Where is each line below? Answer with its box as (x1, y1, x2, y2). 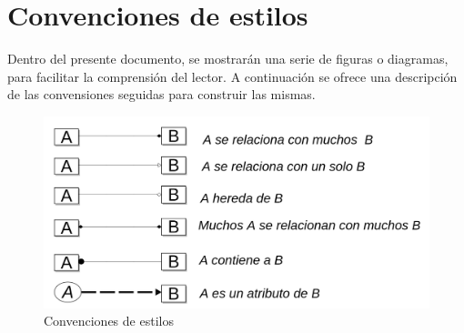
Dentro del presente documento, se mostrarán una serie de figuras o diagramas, (7, 49, 449, 68)
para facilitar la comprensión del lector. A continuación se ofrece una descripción (7, 66, 458, 86)
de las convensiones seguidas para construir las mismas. (7, 85, 316, 104)
